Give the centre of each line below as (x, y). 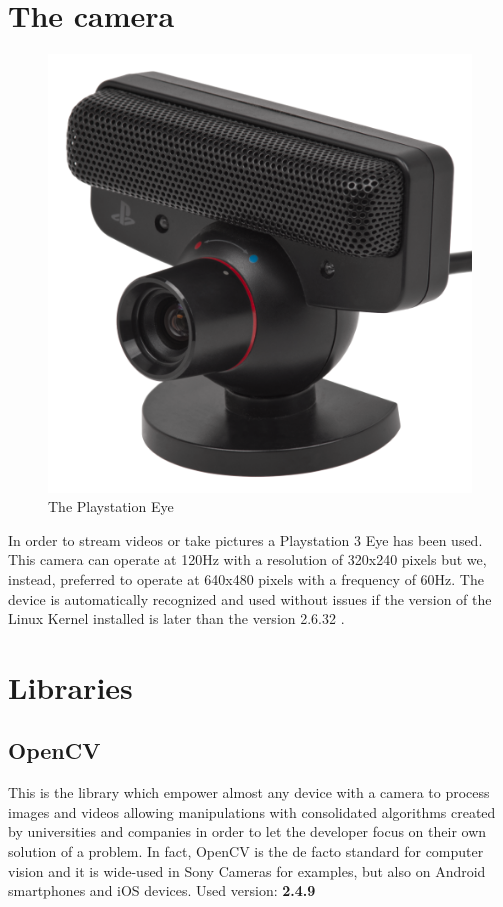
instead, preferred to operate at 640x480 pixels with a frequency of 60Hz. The (246, 578)
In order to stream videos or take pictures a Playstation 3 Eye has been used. (245, 539)
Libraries (70, 686)
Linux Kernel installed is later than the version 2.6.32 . (176, 618)
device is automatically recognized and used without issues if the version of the (250, 598)
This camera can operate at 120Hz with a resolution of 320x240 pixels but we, (247, 559)
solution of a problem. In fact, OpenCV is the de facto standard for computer (246, 851)
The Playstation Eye (111, 506)
